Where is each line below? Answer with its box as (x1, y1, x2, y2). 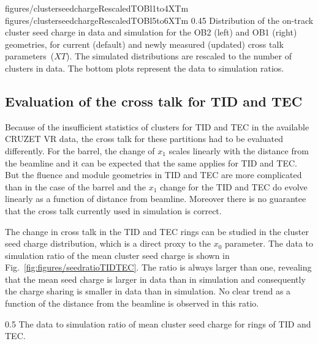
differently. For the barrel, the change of (5, 144, 155, 157)
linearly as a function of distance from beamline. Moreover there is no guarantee (5, 192, 306, 205)
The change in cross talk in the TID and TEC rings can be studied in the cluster (5, 225, 309, 237)
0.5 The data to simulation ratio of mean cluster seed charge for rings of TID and (5, 317, 311, 330)
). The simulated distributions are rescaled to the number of (66, 50, 292, 62)
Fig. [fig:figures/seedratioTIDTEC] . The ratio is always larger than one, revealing (5, 261, 312, 274)
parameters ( (5, 50, 55, 62)
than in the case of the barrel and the (5, 180, 146, 193)
